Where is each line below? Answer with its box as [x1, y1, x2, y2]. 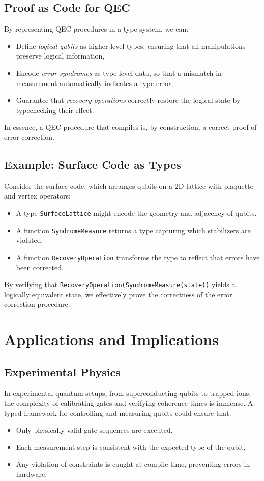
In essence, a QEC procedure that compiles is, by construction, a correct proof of [4, 122, 257, 132]
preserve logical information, [16, 50, 105, 61]
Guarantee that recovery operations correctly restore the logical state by [16, 95, 241, 105]
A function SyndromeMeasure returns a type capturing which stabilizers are [16, 224, 251, 235]
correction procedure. [4, 299, 70, 309]
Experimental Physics [4, 363, 121, 379]
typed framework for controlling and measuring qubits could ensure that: [4, 407, 231, 418]
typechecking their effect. [16, 104, 94, 115]
